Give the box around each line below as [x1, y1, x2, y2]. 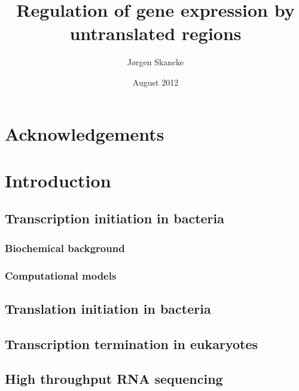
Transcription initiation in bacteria [5, 209, 225, 228]
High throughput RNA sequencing [5, 369, 223, 388]
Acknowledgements [5, 121, 164, 146]
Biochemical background [5, 240, 125, 255]
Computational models [5, 268, 117, 283]
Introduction [5, 168, 111, 192]
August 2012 [132, 75, 179, 88]
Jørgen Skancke [127, 56, 184, 68]
